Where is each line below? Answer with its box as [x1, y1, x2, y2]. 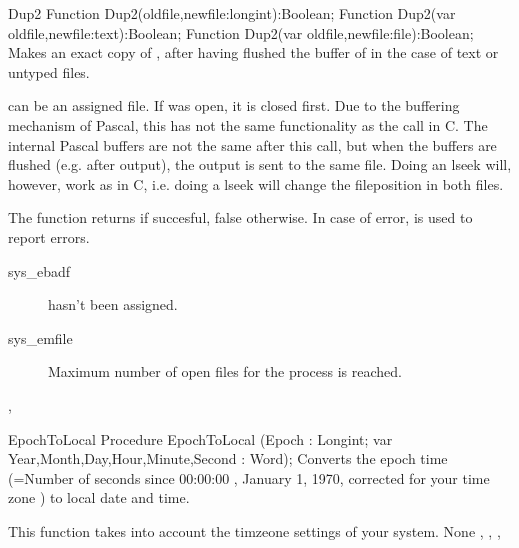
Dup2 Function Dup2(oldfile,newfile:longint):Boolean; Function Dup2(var [8, 3, 456, 23]
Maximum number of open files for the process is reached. [48, 361, 402, 382]
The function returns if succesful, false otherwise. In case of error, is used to [8, 207, 473, 228]
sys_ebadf [8, 260, 70, 281]
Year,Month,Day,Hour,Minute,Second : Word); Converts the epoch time [8, 448, 448, 469]
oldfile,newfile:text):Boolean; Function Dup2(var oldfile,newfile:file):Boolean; [8, 22, 474, 43]
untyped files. [8, 61, 90, 82]
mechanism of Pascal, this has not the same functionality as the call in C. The [8, 114, 488, 135]
